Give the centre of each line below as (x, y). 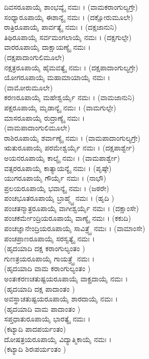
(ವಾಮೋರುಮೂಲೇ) (29, 87)
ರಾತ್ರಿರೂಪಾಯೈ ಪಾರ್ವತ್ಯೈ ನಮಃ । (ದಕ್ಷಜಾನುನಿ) (60, 27)
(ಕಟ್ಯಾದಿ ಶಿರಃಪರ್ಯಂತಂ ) (35, 349)
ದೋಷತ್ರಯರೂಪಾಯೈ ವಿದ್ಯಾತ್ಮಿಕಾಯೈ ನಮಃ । (58, 339)
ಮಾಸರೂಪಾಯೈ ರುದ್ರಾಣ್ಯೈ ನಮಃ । (45, 117)
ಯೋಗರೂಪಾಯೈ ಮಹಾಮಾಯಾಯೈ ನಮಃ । (57, 77)
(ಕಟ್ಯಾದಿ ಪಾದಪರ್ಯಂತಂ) (35, 329)
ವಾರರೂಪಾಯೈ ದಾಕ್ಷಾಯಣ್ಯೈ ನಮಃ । (47, 47)
